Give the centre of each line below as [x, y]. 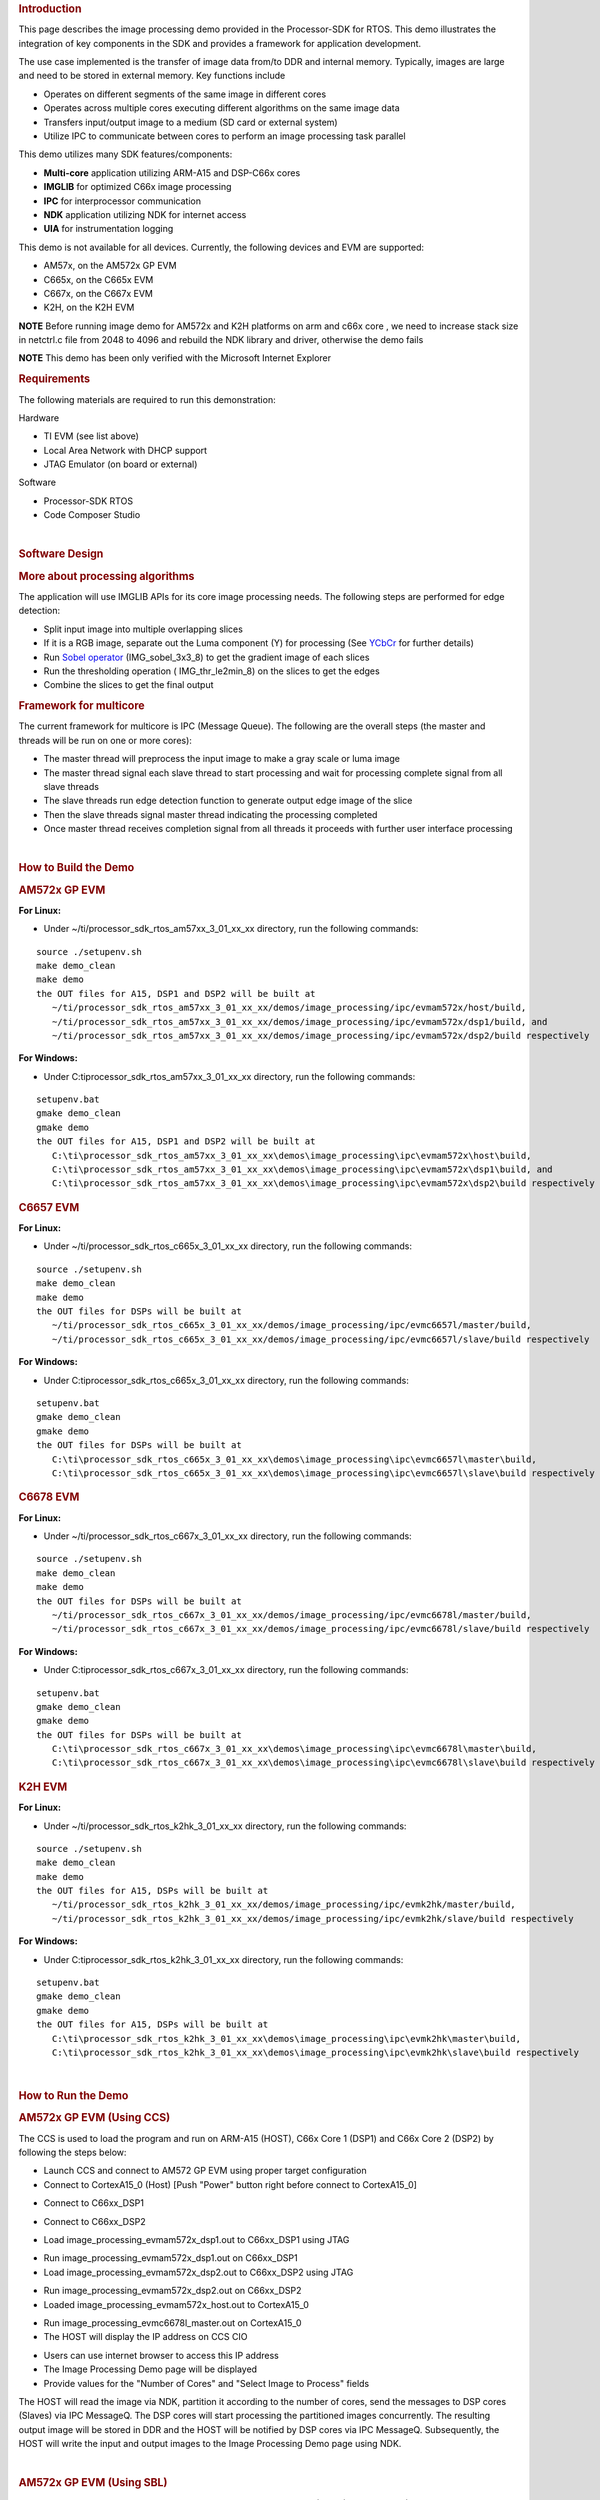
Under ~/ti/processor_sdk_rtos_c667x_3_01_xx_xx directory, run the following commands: [227, 1536]
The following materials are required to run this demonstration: [147, 399]
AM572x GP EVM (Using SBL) [93, 2483]
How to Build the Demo [76, 868]
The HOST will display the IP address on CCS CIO [145, 2337]
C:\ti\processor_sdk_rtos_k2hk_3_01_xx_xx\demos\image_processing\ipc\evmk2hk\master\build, [286, 2038]
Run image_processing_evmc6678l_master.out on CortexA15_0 [172, 2322]
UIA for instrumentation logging [108, 229]
